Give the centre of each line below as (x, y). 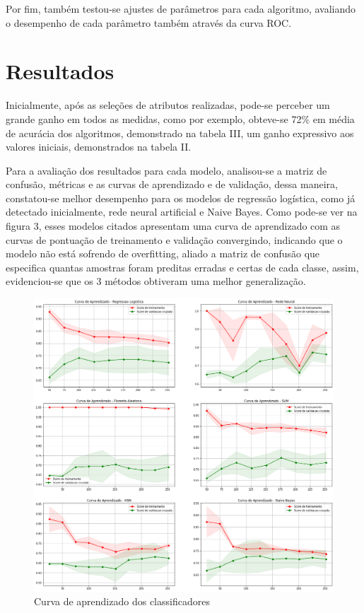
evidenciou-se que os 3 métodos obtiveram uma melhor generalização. (156, 281)
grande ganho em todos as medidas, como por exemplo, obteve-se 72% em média (180, 118)
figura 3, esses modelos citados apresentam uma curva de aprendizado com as (173, 226)
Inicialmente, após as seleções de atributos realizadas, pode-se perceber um (168, 105)
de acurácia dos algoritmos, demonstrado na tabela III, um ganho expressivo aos (180, 133)
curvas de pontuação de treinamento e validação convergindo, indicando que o (174, 239)
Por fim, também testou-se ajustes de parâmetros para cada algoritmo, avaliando (181, 8)
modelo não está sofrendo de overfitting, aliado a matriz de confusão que (163, 253)
